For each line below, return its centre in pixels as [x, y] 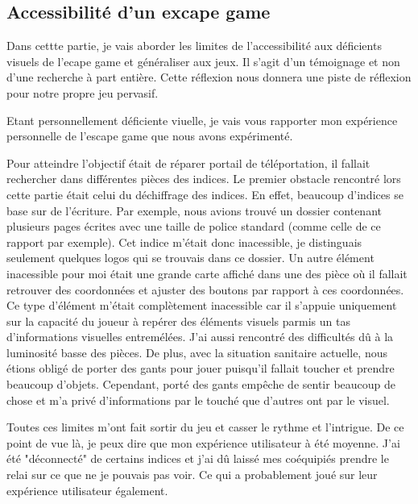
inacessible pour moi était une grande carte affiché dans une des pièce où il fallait [207, 273]
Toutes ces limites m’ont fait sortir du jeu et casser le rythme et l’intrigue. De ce [205, 427]
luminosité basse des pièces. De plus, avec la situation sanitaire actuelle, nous [197, 352]
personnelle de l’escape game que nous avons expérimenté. [150, 136]
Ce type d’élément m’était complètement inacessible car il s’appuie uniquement [202, 305]
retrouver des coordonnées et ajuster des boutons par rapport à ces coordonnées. [205, 289]
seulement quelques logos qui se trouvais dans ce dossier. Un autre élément [190, 258]
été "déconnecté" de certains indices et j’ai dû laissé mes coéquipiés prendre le [198, 458]
